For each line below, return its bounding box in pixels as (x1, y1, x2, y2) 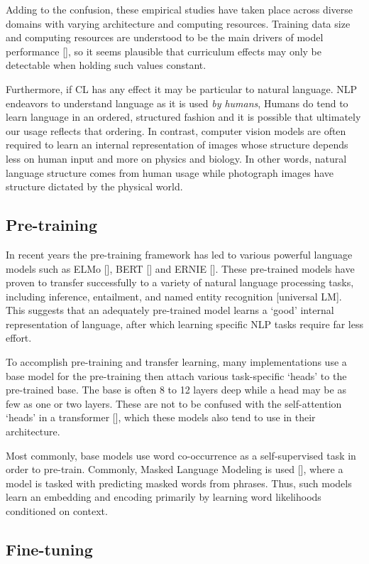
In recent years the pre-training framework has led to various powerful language (6, 246, 353, 261)
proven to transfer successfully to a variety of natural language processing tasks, (6, 275, 354, 290)
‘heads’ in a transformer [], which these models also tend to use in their (6, 410, 316, 425)
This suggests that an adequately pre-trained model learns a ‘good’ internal (6, 303, 334, 318)
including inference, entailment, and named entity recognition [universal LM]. (6, 288, 342, 303)
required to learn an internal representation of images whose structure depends (6, 137, 348, 152)
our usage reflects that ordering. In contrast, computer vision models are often (6, 123, 346, 138)
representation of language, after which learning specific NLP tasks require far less (6, 316, 363, 331)
